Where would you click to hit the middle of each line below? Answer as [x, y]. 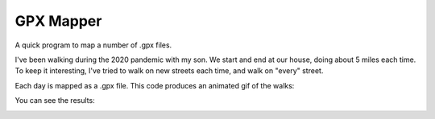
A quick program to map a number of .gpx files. [93, 45]
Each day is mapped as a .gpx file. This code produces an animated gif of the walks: [155, 85]
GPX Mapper [58, 21]
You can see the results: [55, 101]
